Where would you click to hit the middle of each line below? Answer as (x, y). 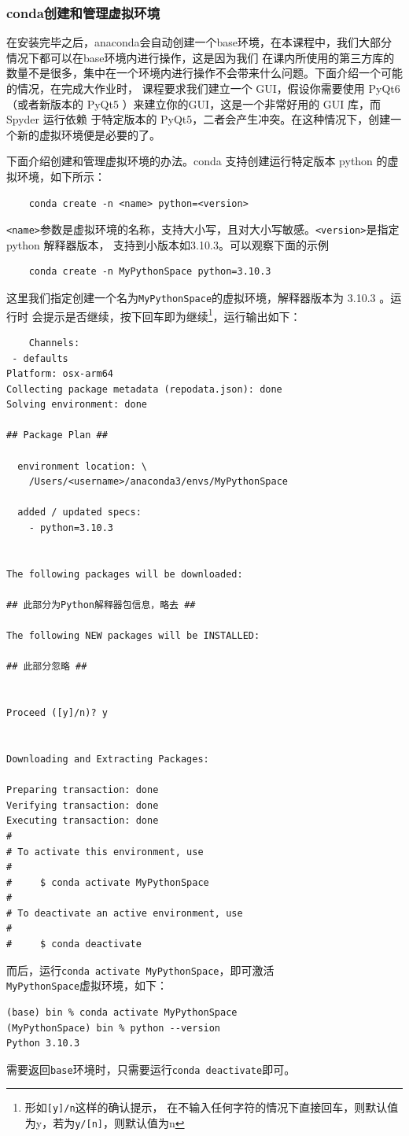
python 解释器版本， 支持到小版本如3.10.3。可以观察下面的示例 (168, 244)
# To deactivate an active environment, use (125, 913)
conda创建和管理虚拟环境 (83, 12)
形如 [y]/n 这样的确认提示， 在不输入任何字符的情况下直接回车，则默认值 (212, 1107)
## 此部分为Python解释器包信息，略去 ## (101, 605)
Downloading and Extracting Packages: (108, 759)
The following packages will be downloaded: (125, 574)
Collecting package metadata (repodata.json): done (144, 389)
